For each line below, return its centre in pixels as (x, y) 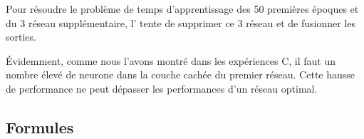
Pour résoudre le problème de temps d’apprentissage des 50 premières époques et (182, 9)
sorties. (21, 37)
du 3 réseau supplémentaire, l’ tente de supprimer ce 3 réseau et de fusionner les (181, 22)
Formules (40, 127)
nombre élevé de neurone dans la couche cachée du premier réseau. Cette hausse (181, 74)
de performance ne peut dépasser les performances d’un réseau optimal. (162, 88)
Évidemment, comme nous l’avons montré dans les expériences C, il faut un (171, 60)
